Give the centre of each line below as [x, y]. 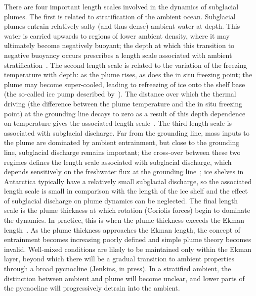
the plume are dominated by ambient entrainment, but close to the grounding [122, 142]
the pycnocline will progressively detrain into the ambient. [92, 288]
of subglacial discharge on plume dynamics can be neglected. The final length [121, 200]
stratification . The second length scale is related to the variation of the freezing [126, 65]
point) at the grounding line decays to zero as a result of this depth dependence [125, 113]
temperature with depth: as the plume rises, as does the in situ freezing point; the [128, 74]
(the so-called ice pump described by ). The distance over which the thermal [120, 94]
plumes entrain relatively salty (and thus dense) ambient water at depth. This [122, 26]
